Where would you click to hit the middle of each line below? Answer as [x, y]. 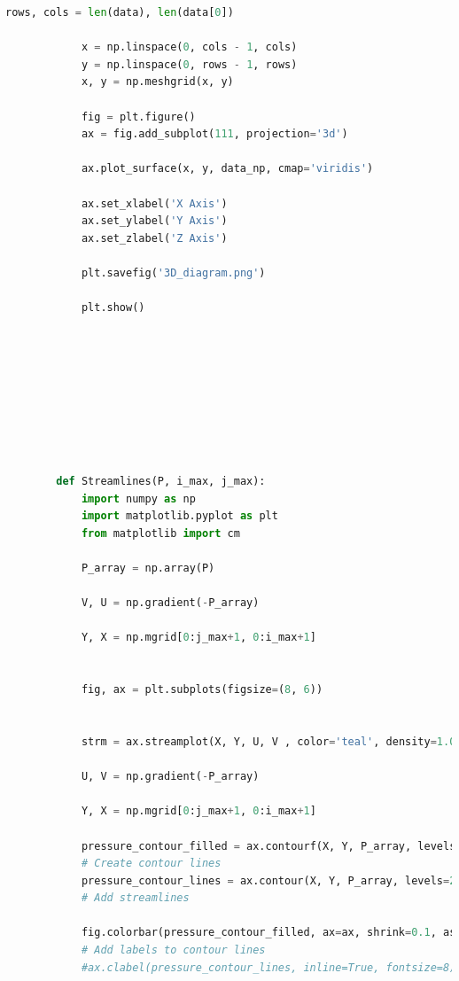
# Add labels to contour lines [173, 950]
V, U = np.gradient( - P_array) [170, 603]
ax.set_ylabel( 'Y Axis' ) [154, 221]
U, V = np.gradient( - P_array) [170, 777]
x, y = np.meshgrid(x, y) [157, 82]
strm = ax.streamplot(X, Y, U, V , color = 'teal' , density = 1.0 [268, 741]
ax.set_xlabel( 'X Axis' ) [154, 203]
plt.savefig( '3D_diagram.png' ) [173, 272]
